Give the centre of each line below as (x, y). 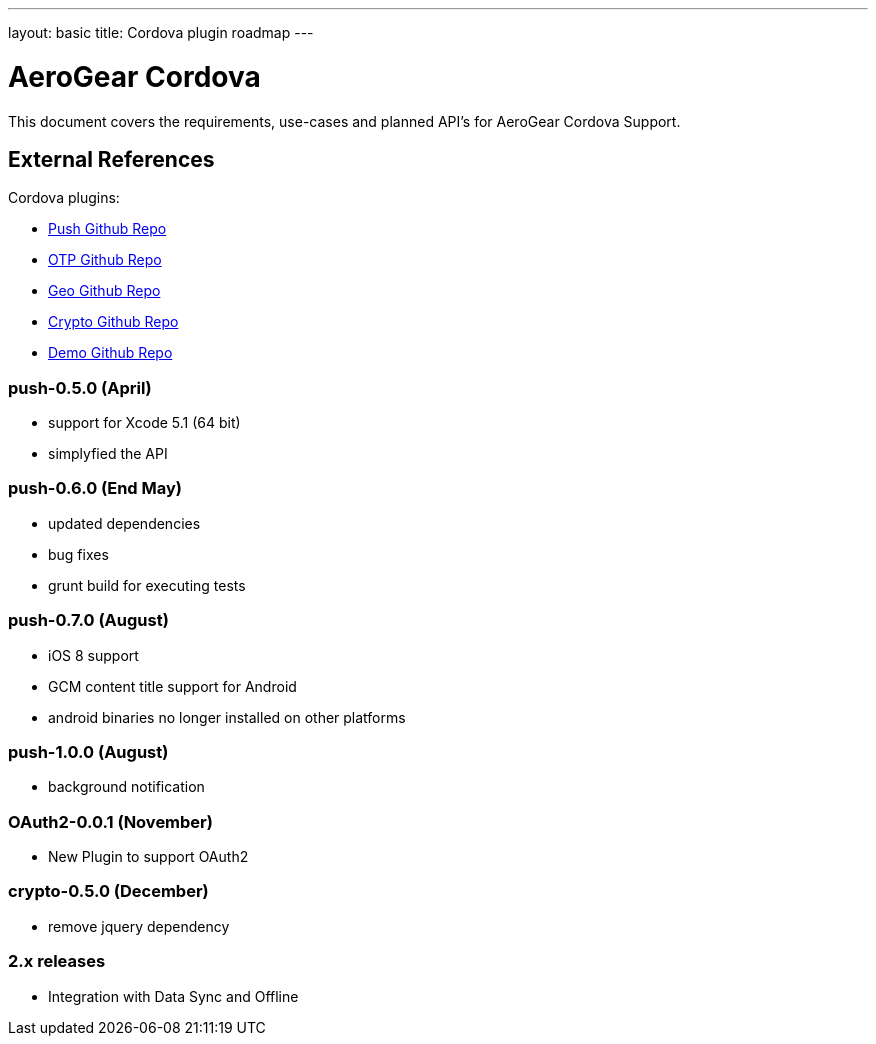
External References (111, 159)
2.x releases (57, 961)
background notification (126, 787)
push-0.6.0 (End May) (95, 488)
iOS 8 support (93, 655)
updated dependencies (124, 523)
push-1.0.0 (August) (88, 751)
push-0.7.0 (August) (88, 620)
